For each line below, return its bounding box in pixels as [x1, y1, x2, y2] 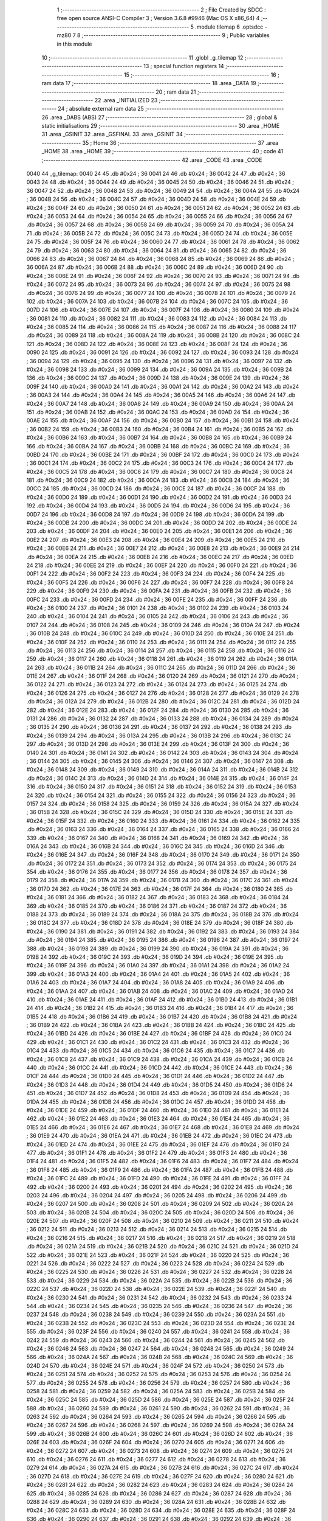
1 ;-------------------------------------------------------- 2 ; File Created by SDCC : [56, 6, 267, 13]
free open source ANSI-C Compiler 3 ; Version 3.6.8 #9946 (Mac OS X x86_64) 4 [56, 15, 260, 22]
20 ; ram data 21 [155, 88, 197, 96]
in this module [56, 40, 92, 47]
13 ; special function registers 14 [143, 63, 224, 70]
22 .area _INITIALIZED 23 [94, 96, 158, 103]
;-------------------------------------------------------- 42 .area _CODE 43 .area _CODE [41, 156, 262, 164]
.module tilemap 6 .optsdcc [194, 23, 264, 30]
